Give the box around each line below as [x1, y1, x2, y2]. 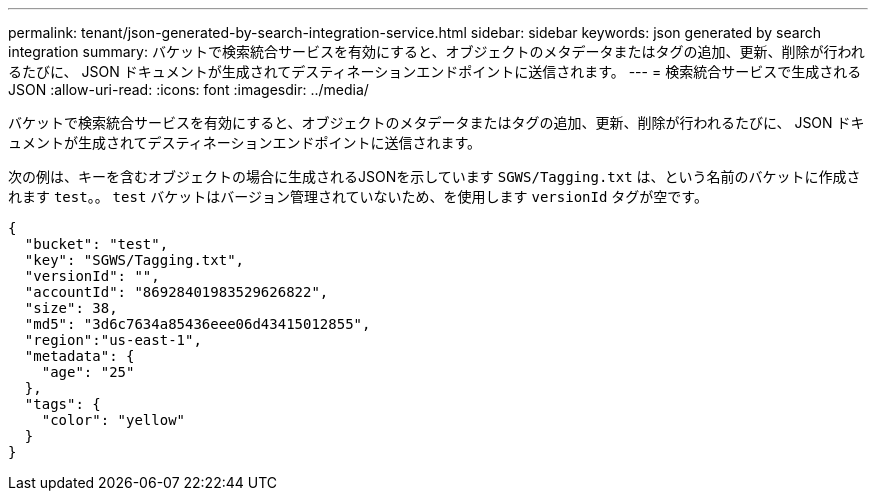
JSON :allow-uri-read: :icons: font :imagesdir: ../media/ [8, 81, 369, 98]
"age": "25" [41, 364, 135, 380]
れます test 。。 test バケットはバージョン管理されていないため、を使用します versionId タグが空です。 [8, 188, 708, 205]
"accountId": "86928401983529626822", [24, 284, 329, 300]
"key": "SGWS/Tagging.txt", [24, 252, 245, 268]
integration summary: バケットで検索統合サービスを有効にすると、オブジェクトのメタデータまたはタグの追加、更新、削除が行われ [8, 43, 865, 60]
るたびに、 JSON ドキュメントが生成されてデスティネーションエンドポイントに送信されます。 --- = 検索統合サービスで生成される [8, 63, 862, 80]
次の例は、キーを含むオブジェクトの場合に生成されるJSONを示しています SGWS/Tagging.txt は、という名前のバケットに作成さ [8, 168, 861, 185]
